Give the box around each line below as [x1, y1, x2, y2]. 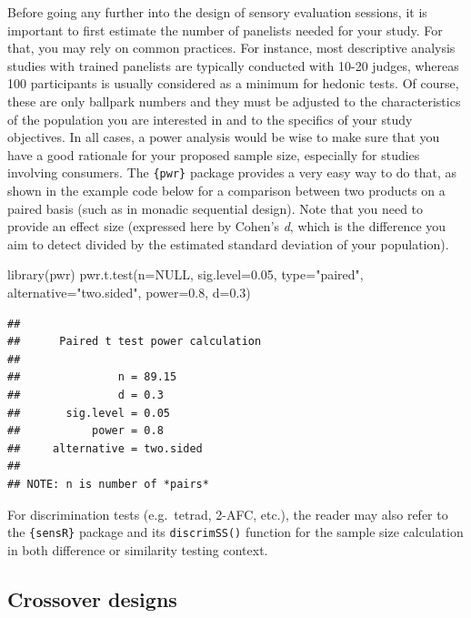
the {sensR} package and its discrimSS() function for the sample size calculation [7, 522, 464, 542]
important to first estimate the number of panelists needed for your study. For [7, 20, 443, 39]
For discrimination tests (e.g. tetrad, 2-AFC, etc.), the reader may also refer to [7, 504, 448, 523]
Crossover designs [7, 584, 177, 613]
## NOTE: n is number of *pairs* [7, 477, 209, 491]
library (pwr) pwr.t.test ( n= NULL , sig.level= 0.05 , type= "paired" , [7, 265, 364, 284]
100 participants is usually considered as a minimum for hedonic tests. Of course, [7, 74, 459, 93]
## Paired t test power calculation [7, 335, 262, 349]
